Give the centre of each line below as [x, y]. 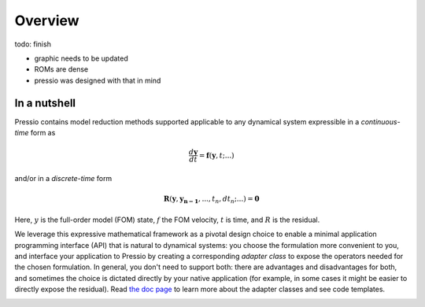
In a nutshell [45, 103]
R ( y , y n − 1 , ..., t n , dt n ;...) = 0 [211, 200]
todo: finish [33, 44]
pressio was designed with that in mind [98, 80]
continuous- [381, 121]
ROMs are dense [61, 69]
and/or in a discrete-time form [63, 178]
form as [43, 133]
